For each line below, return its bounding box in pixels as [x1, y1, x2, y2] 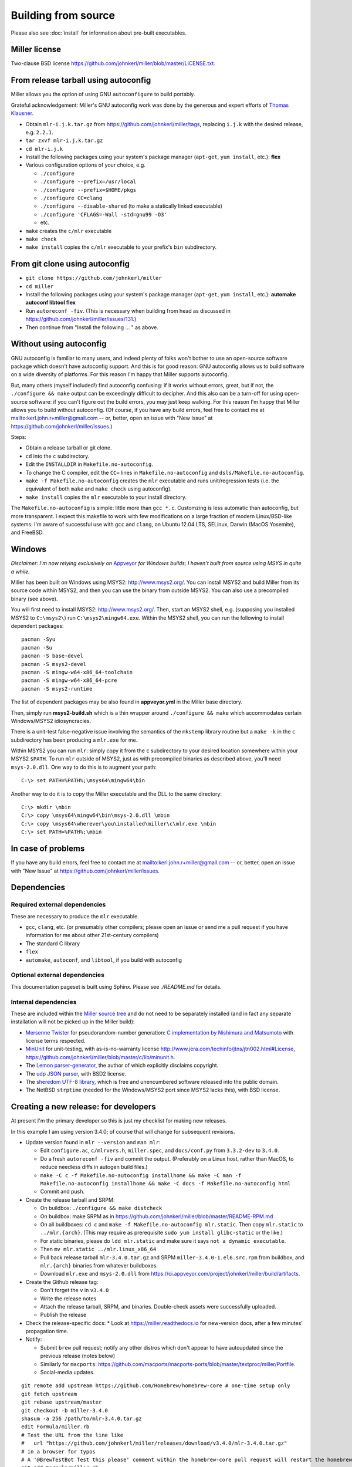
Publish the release [40, 1311, 87, 1319]
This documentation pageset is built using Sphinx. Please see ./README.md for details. [11, 983, 222, 990]
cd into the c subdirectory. [25, 452, 90, 459]
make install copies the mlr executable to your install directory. [25, 493, 187, 501]
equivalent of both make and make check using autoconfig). [25, 485, 172, 492]
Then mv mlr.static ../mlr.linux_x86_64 [40, 1246, 157, 1253]
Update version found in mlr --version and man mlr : [25, 1139, 161, 1146]
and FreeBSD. [11, 529, 44, 536]
